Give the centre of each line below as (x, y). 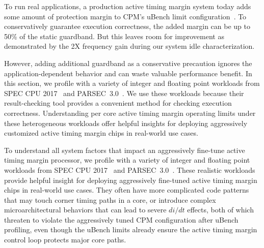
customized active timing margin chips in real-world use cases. (101, 133)
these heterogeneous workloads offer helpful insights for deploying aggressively (126, 123)
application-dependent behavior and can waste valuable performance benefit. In (128, 73)
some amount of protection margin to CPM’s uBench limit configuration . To (125, 16)
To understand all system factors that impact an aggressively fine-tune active (125, 150)
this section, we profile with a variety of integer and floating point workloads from (132, 83)
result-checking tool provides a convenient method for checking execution (118, 103)
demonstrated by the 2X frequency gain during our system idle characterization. (129, 46)
